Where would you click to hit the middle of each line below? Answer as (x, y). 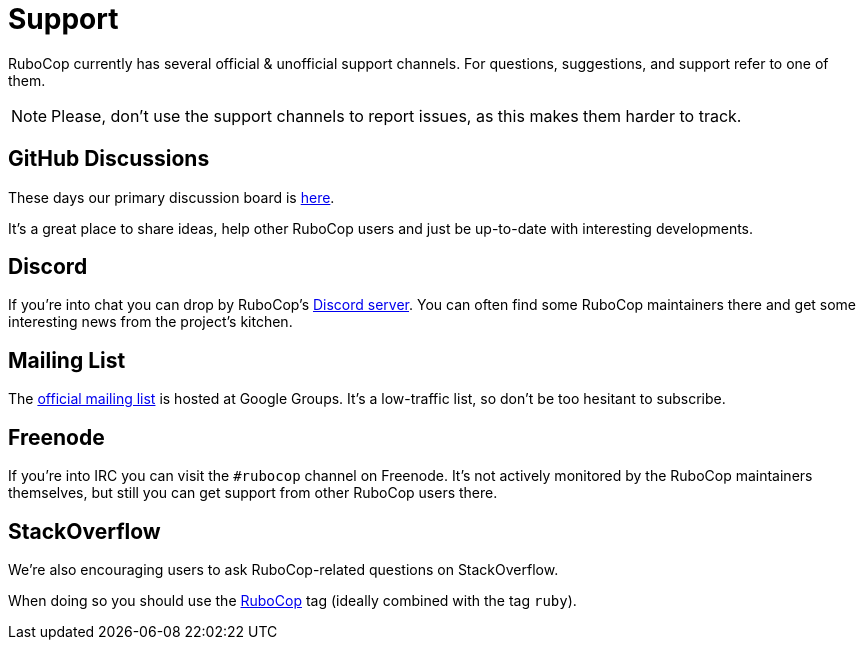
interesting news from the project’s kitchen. (150, 322)
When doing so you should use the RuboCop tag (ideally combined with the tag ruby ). (292, 600)
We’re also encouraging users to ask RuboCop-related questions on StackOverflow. (283, 569)
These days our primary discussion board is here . (171, 197)
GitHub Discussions (109, 159)
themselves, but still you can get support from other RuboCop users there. (253, 493)
